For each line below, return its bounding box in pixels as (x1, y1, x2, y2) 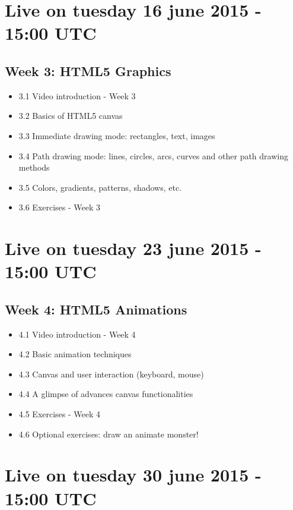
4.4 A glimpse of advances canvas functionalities (18, 388, 193, 400)
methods (18, 161, 50, 174)
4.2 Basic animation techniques (18, 348, 132, 360)
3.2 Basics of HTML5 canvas (18, 109, 123, 122)
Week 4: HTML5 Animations (5, 300, 187, 318)
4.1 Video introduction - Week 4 (18, 328, 136, 340)
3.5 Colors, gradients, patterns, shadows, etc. (18, 181, 182, 193)
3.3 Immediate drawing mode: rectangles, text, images (18, 129, 215, 141)
